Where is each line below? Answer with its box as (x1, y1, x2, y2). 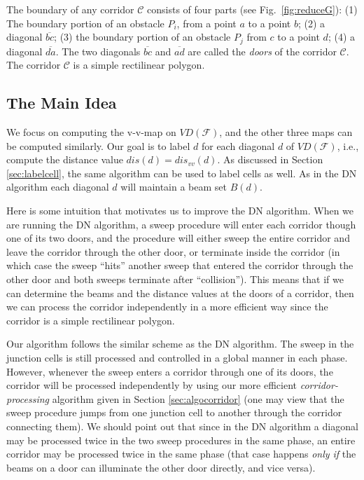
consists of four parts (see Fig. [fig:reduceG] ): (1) (147, 2, 358, 16)
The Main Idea (6, 92, 117, 114)
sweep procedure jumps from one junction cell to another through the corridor (6, 405, 342, 420)
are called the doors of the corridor (188, 43, 337, 58)
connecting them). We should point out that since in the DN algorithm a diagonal (6, 418, 358, 433)
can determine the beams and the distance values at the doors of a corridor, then (6, 285, 354, 300)
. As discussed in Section (217, 152, 323, 167)
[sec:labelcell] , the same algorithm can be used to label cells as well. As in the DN (6, 165, 357, 180)
